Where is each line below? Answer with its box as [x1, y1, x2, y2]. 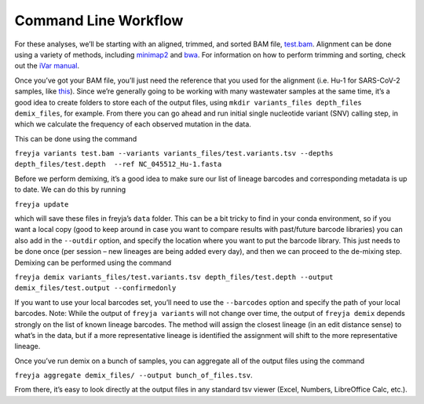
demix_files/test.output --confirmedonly [14, 284, 177, 292]
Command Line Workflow [14, 12, 184, 29]
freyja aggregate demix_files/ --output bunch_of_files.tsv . [14, 370, 253, 380]
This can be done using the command [14, 134, 137, 143]
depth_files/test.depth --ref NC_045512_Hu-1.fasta [14, 160, 222, 169]
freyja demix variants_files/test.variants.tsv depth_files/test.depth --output [14, 272, 334, 281]
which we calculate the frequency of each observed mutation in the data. [14, 119, 251, 129]
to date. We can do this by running [14, 185, 126, 194]
